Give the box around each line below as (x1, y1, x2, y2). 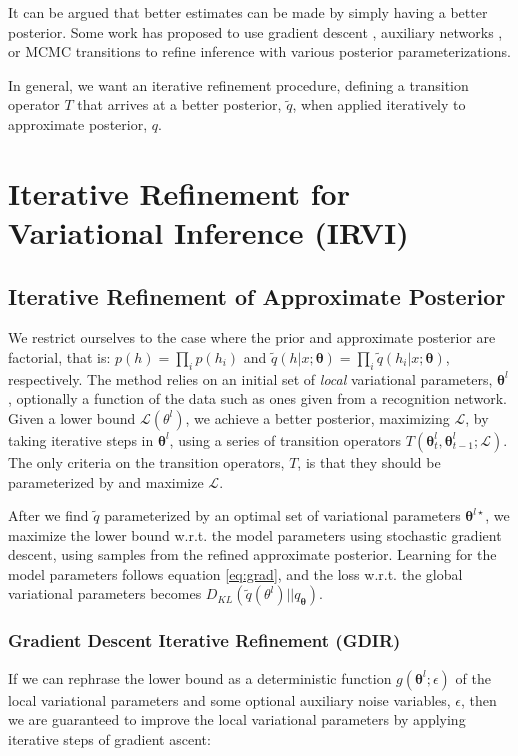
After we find (8, 505, 89, 526)
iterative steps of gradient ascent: (8, 728, 211, 749)
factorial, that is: (8, 346, 111, 367)
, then (461, 689, 497, 710)
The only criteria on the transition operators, (8, 451, 285, 472)
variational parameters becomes (8, 583, 202, 604)
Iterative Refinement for (8, 172, 350, 213)
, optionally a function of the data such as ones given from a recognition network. (8, 388, 507, 409)
